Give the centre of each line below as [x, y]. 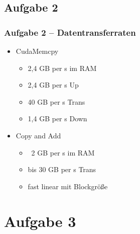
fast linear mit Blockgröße [68, 186]
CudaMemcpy [37, 51]
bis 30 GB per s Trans [62, 169]
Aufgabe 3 [40, 221]
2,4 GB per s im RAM [62, 68]
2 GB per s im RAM [63, 152]
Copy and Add [38, 135]
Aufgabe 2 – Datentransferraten [70, 32]
